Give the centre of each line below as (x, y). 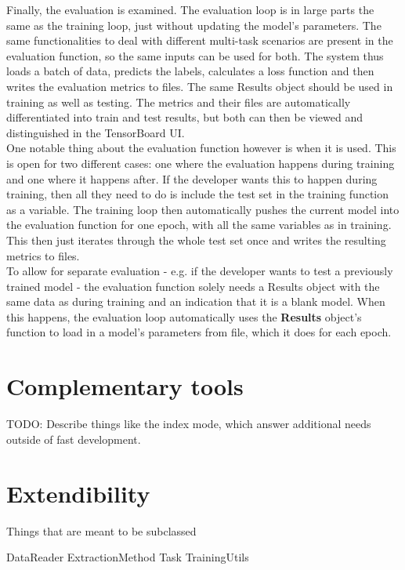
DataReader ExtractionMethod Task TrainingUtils (128, 557)
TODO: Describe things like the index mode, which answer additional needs (189, 424)
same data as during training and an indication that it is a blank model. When (196, 301)
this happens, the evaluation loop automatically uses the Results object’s (184, 316)
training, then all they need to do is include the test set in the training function (198, 194)
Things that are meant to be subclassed (101, 530)
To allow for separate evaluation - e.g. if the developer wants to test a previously (200, 271)
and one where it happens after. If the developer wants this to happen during (192, 178)
